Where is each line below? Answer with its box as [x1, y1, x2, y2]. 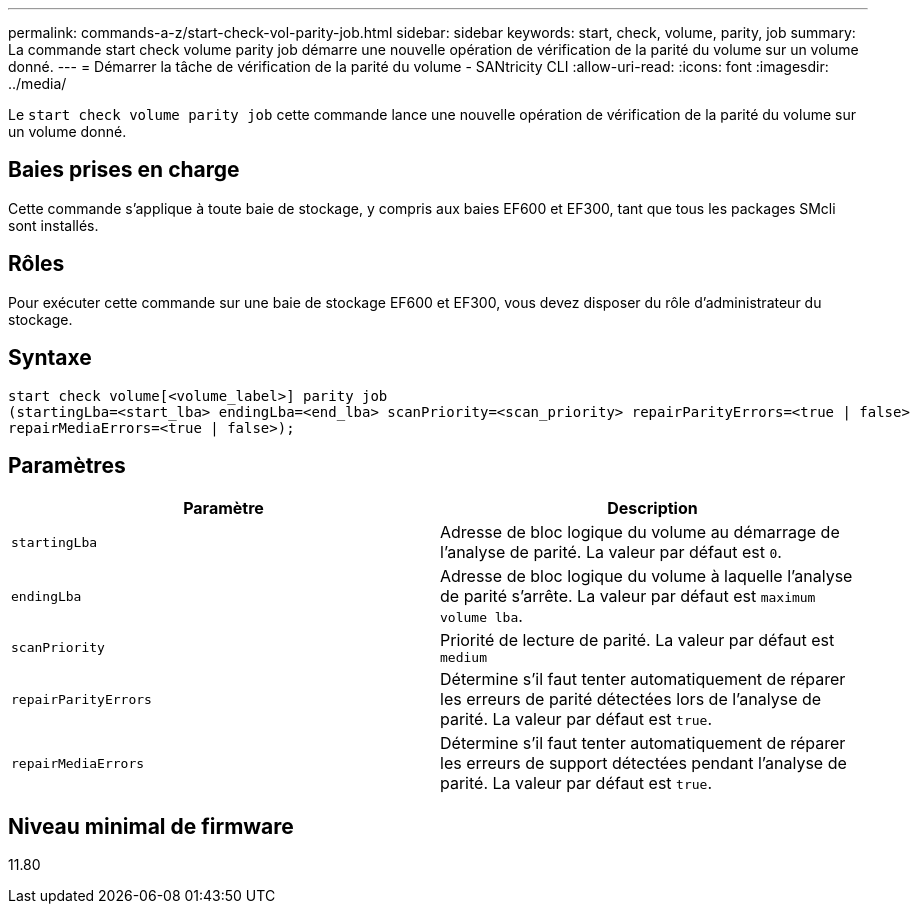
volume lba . [440, 606, 523, 627]
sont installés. [8, 216, 99, 234]
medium [440, 650, 487, 666]
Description [607, 498, 698, 519]
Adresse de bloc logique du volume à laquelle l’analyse [440, 566, 853, 587]
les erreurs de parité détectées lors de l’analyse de [440, 689, 822, 710]
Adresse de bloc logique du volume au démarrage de [440, 522, 840, 543]
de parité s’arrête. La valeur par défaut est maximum [440, 586, 816, 607]
